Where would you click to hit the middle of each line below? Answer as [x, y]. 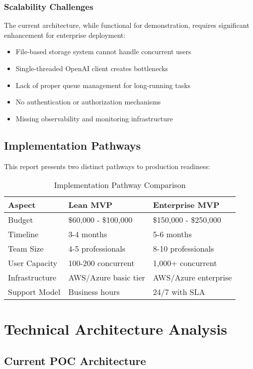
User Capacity [33, 263]
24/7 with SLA [179, 292]
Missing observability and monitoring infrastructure [94, 118]
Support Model [34, 292]
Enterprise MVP [186, 205]
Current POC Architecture [75, 360]
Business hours [94, 292]
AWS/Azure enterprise [192, 277]
